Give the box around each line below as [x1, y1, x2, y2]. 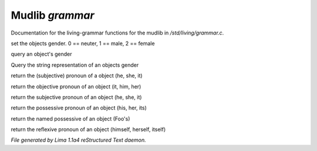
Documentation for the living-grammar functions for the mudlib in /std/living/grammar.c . [11, 29, 224, 36]
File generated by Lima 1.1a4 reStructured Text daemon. [11, 136, 146, 143]
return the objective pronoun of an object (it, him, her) [11, 83, 141, 90]
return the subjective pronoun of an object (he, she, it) [11, 94, 142, 101]
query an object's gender [11, 50, 73, 58]
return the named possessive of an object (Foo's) [11, 115, 130, 122]
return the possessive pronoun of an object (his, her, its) [11, 104, 147, 111]
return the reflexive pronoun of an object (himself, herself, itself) [11, 126, 166, 133]
